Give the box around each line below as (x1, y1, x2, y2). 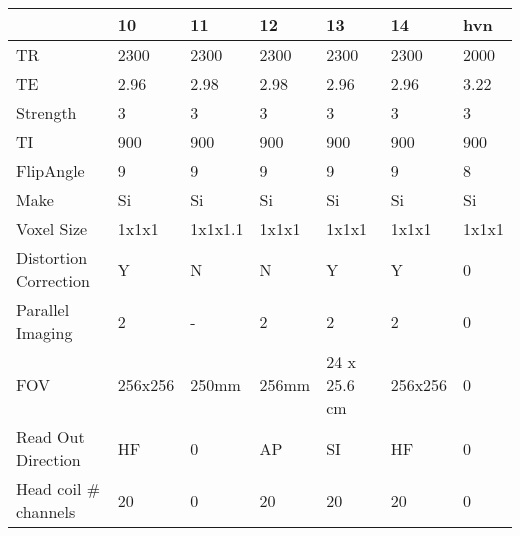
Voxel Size (16, 217, 88, 240)
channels (16, 500, 76, 523)
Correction (16, 269, 90, 292)
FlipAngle (16, 159, 85, 182)
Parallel (16, 298, 70, 321)
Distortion (16, 246, 88, 269)
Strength (16, 101, 77, 124)
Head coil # (16, 477, 100, 500)
